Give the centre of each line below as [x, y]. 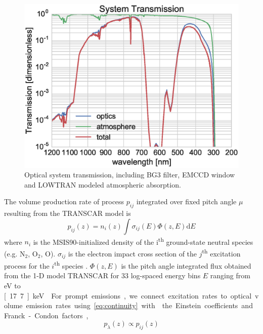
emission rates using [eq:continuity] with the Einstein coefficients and [139, 305]
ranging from [230, 275]
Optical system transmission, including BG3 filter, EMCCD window [130, 175]
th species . [71, 265]
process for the [27, 265]
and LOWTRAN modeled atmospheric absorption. [103, 184]
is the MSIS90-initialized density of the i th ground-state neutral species [143, 241]
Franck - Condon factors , [46, 315]
